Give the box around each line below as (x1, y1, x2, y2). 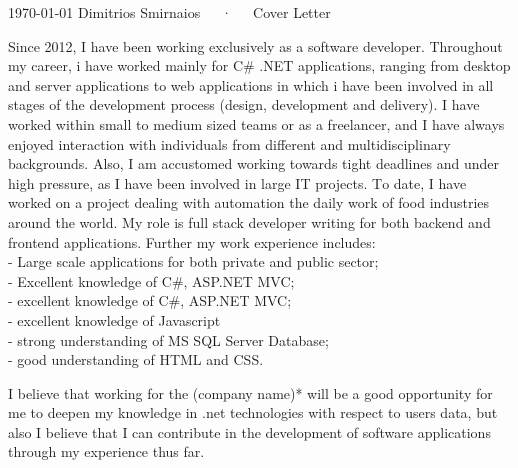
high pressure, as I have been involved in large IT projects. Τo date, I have (8, 172, 467, 193)
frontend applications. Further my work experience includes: (8, 231, 376, 252)
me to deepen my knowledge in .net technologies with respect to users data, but (8, 402, 498, 423)
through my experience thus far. (8, 441, 205, 462)
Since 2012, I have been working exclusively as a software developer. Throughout (8, 35, 503, 56)
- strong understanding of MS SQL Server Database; (8, 329, 329, 350)
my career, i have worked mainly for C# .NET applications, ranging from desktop (8, 55, 511, 76)
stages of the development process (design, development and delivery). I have (8, 94, 480, 115)
